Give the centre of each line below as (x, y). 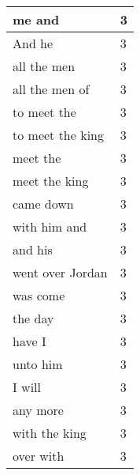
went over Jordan (60, 272)
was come (39, 295)
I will (27, 387)
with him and (50, 226)
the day (33, 318)
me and (36, 19)
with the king (50, 433)
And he (33, 43)
